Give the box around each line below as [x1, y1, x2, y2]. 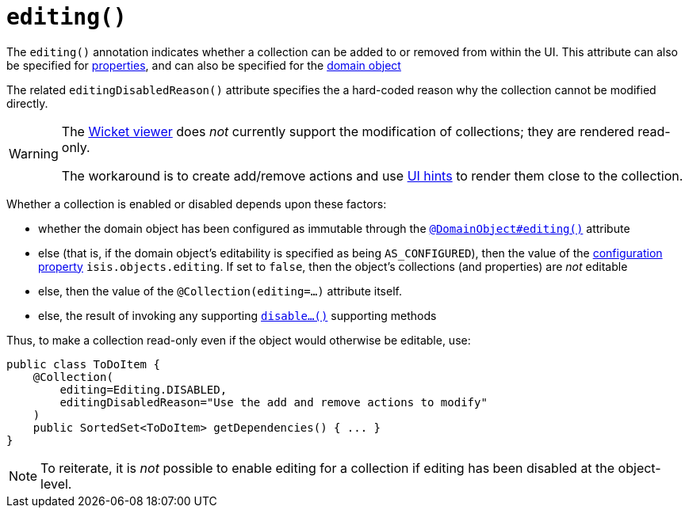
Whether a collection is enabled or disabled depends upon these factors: [6, 196, 387, 211]
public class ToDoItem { [6, 357, 160, 371]
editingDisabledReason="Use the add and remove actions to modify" [59, 395, 488, 409]
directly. [6, 96, 48, 110]
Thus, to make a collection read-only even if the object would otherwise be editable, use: [6, 333, 471, 347]
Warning [9, 145, 59, 162]
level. [40, 475, 72, 492]
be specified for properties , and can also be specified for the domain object [6, 58, 401, 72]
